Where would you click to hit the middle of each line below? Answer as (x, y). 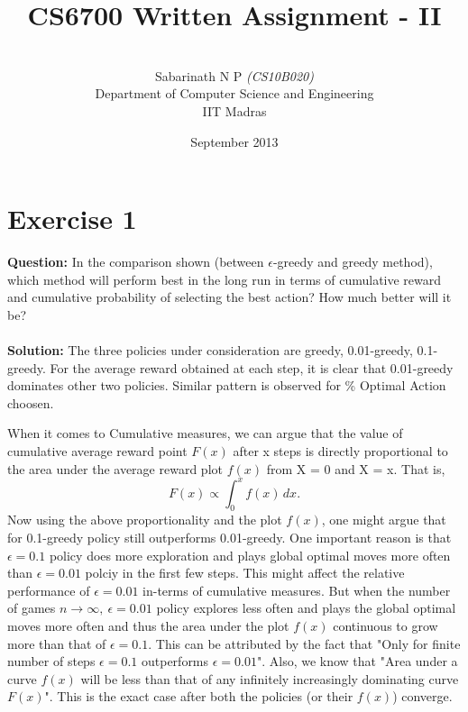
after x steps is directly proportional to (340, 450)
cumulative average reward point (97, 450)
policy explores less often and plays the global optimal (306, 608)
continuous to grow (385, 626)
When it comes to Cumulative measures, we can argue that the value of (205, 433)
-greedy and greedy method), (353, 262)
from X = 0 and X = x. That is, (356, 468)
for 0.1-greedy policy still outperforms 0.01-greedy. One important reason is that (229, 538)
